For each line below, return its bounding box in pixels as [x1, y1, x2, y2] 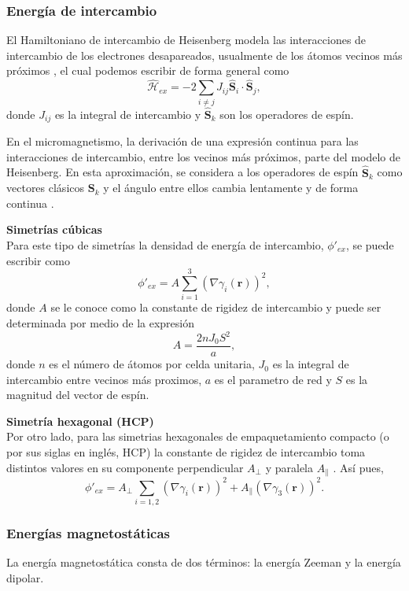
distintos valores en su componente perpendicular [6, 459, 244, 475]
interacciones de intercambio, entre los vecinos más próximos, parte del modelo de [6, 148, 401, 164]
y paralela [265, 459, 314, 475]
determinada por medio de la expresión [6, 314, 194, 331]
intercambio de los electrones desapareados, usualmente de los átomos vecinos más [6, 46, 403, 63]
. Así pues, [333, 459, 384, 475]
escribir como [6, 252, 71, 268]
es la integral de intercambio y [54, 105, 201, 122]
